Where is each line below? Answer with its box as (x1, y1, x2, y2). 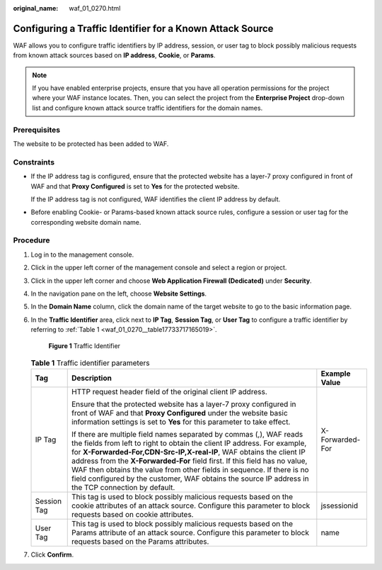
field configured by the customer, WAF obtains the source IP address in (71, 474, 309, 484)
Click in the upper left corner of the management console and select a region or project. (30, 263, 287, 272)
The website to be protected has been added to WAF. (13, 140, 169, 148)
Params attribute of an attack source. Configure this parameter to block (71, 528, 310, 538)
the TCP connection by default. (71, 483, 175, 493)
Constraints (13, 157, 55, 167)
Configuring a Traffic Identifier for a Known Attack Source (13, 22, 274, 35)
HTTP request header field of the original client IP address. (71, 387, 268, 397)
